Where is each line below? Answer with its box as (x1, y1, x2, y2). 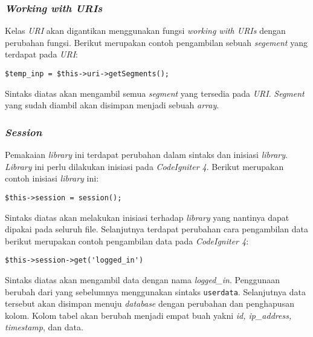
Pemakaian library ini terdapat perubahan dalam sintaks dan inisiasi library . (5, 148, 288, 161)
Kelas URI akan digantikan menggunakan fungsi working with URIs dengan (5, 24, 286, 37)
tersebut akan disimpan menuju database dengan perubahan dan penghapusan (5, 297, 294, 310)
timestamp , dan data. (5, 321, 83, 333)
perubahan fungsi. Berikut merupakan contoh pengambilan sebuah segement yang (5, 36, 308, 48)
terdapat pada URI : (5, 48, 78, 61)
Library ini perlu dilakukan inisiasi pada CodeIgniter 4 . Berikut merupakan (5, 160, 284, 172)
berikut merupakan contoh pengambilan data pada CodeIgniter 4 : (5, 234, 249, 247)
